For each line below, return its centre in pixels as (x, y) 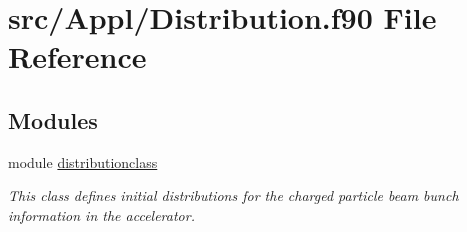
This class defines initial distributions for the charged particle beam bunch (233, 195)
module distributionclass (83, 161)
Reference (77, 56)
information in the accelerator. (101, 214)
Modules (53, 119)
